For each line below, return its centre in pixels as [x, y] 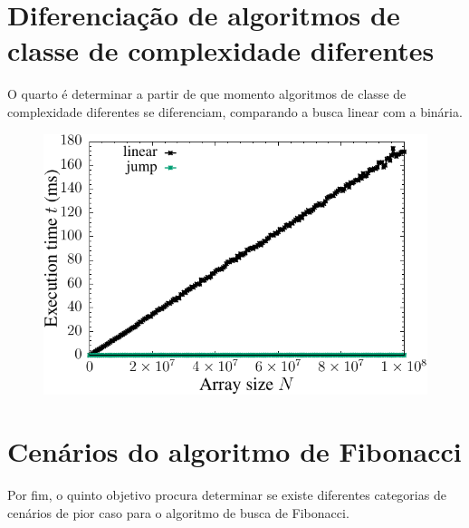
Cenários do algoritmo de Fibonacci [234, 451]
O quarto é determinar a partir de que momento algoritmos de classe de [207, 94]
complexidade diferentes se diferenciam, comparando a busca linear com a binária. [235, 111]
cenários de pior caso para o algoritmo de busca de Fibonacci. [178, 512]
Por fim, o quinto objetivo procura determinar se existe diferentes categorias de [227, 495]
